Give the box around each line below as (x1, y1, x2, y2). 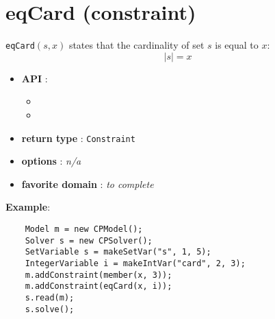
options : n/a (21, 154, 81, 168)
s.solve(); (25, 304, 75, 314)
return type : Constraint (21, 130, 135, 145)
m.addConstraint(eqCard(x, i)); (25, 281, 172, 292)
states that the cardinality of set (68, 38, 205, 52)
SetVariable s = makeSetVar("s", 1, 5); (25, 247, 211, 257)
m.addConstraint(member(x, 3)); (25, 270, 172, 280)
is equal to (215, 38, 259, 52)
